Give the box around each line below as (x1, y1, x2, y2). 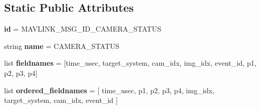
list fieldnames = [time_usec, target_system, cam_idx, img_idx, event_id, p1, (4, 58, 256, 68)
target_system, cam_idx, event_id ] (4, 95, 118, 105)
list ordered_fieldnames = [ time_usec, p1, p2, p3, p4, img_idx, (4, 85, 215, 95)
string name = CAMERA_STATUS (4, 40, 120, 51)
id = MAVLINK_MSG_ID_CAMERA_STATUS (4, 23, 161, 34)
